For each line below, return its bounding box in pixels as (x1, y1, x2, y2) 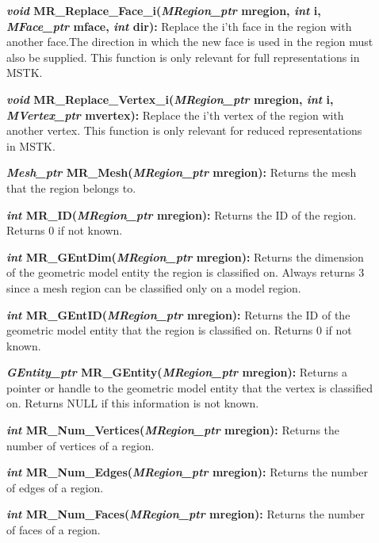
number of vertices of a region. (6, 437, 155, 453)
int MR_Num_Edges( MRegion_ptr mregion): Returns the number (6, 464, 368, 480)
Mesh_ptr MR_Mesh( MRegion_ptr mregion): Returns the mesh (6, 164, 357, 181)
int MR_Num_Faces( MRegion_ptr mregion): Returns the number (6, 506, 366, 522)
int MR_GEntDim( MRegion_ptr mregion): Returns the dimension (6, 248, 364, 265)
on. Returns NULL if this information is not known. (6, 395, 259, 411)
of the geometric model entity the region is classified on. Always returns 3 (6, 264, 365, 281)
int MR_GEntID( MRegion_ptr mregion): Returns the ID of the (6, 306, 350, 323)
